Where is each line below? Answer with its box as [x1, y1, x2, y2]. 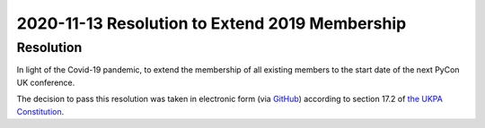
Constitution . [16, 106, 65, 116]
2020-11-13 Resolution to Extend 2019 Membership [16, 13, 407, 33]
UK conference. [16, 77, 75, 88]
